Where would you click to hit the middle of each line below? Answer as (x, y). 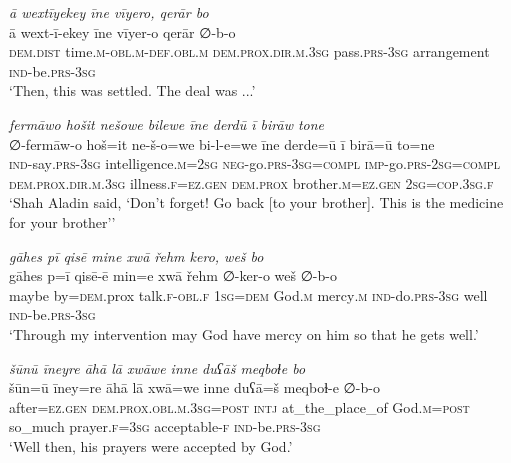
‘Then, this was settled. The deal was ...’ (132, 90)
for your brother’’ (62, 221)
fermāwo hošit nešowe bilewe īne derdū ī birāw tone (167, 123)
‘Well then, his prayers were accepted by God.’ (151, 445)
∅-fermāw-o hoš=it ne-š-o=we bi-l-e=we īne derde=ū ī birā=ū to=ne (222, 143)
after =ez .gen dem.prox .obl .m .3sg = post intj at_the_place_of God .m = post (239, 406)
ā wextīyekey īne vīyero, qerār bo (109, 12)
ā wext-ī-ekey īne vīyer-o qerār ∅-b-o (122, 31)
